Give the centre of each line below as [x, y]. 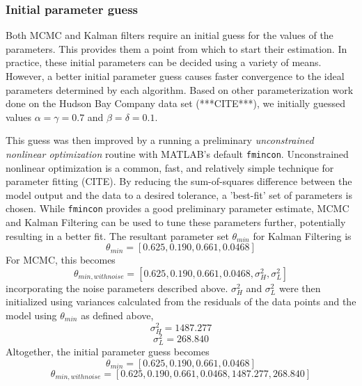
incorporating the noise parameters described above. [117, 288]
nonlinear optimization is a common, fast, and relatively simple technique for [170, 167]
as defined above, [117, 315]
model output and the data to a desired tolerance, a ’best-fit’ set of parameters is [179, 194]
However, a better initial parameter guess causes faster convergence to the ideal [175, 76]
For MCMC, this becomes [61, 260]
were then [300, 288]
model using [31, 315]
